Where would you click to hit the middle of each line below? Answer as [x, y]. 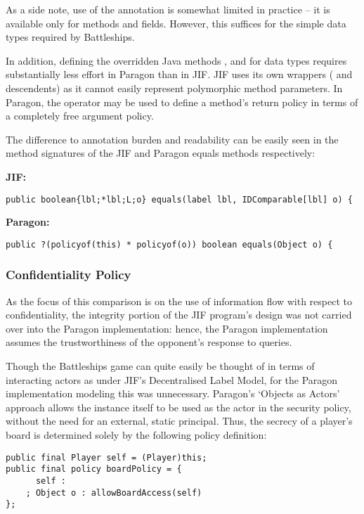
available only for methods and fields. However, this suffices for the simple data [176, 23]
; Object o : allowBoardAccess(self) [114, 493]
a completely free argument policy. [80, 116]
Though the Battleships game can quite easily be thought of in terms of [160, 366]
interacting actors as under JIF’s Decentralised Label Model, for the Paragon [172, 379]
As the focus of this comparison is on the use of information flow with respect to [179, 301]
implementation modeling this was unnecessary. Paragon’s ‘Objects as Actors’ [173, 393]
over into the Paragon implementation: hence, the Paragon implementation [167, 328]
